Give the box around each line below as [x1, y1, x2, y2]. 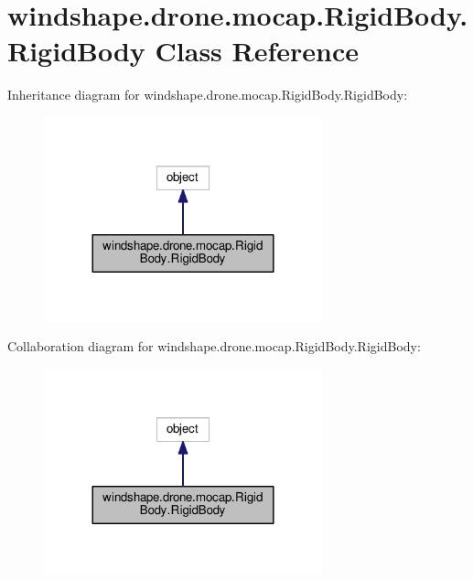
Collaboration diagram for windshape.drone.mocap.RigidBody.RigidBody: [7, 337, 421, 356]
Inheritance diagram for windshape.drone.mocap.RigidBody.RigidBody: [7, 85, 408, 104]
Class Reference [155, 32, 360, 70]
